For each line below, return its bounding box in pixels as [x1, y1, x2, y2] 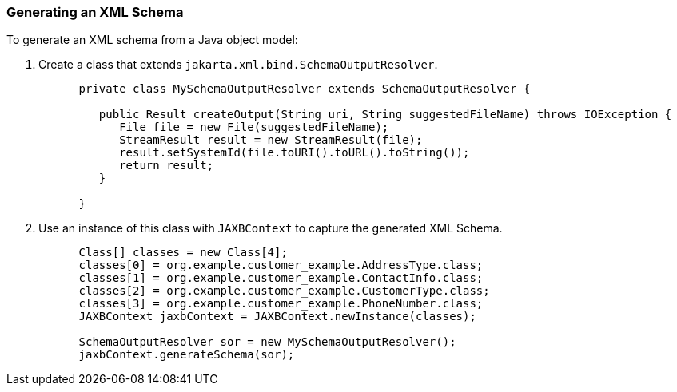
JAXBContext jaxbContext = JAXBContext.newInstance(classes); [78, 310, 476, 323]
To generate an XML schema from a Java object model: [6, 33, 298, 47]
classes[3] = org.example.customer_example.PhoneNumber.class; [78, 297, 484, 311]
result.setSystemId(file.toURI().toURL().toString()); [119, 146, 470, 160]
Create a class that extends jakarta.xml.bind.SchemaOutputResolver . [38, 57, 438, 72]
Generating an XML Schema [6, 4, 184, 20]
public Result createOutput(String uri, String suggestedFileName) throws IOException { [98, 108, 672, 121]
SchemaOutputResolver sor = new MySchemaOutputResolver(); [78, 335, 456, 349]
